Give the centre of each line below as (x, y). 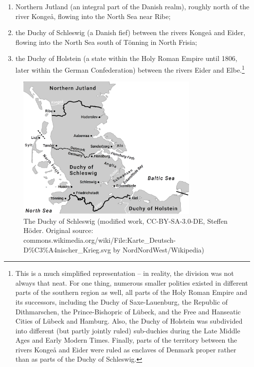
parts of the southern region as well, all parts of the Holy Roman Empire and (131, 292)
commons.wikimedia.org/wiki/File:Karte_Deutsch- (100, 240)
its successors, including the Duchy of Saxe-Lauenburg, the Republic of (122, 301)
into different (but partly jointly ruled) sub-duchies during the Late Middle (128, 330)
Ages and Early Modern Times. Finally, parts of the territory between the (126, 340)
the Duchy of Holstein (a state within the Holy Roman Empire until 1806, (126, 58)
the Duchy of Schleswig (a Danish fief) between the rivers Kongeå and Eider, (130, 32)
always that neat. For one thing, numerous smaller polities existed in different (132, 282)
